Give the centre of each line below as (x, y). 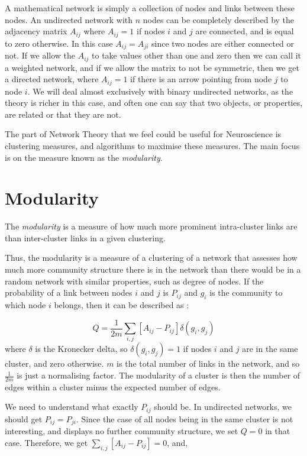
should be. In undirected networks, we (223, 407)
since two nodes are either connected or (223, 43)
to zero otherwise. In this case (59, 43)
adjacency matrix (36, 31)
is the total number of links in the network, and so (208, 363)
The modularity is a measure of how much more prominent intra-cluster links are (151, 226)
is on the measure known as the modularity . (84, 157)
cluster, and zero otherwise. (54, 363)
